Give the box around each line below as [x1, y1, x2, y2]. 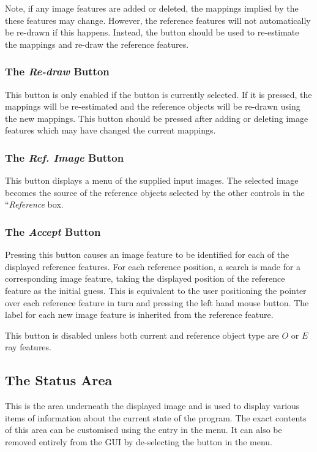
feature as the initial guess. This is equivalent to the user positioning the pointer [5, 284, 307, 296]
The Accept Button [5, 224, 101, 239]
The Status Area [5, 371, 113, 390]
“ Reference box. [5, 198, 64, 211]
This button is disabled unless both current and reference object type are [5, 328, 279, 341]
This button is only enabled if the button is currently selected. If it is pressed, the [5, 88, 312, 100]
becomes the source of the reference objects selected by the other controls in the [5, 186, 305, 198]
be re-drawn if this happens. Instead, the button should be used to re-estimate [5, 26, 299, 39]
